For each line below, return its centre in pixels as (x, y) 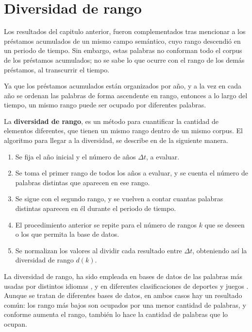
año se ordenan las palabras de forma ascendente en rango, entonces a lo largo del (126, 95)
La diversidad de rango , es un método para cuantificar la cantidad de (111, 121)
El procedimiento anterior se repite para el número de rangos (106, 224)
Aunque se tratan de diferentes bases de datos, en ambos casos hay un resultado (123, 295)
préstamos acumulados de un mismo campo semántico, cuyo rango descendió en (122, 41)
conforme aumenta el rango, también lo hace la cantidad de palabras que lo (116, 314)
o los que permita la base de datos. (67, 234)
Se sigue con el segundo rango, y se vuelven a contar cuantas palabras (119, 199)
